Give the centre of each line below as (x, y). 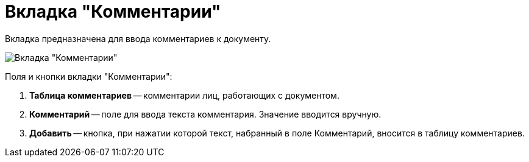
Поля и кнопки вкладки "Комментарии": (89, 76)
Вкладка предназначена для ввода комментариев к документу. (138, 38)
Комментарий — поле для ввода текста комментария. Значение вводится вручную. (205, 114)
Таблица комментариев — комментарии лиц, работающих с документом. (184, 95)
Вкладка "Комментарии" (113, 12)
